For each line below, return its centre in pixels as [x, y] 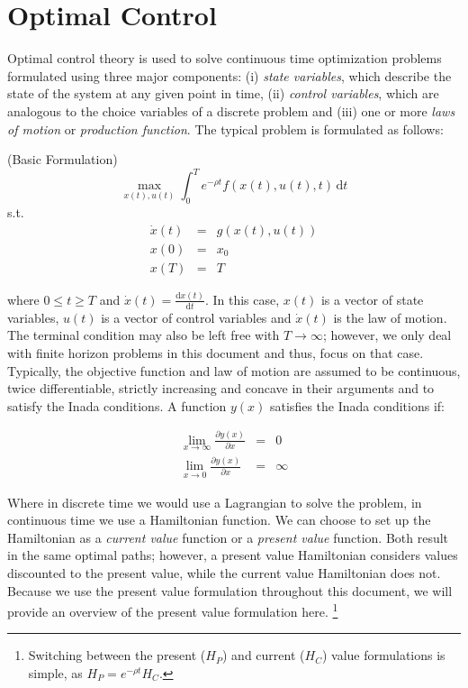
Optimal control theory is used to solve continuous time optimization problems [225, 58]
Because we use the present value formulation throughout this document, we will [230, 590]
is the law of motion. [390, 317]
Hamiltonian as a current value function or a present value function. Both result [228, 537]
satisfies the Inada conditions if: [357, 405]
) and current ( [264, 655]
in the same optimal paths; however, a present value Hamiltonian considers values [233, 555]
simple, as [55, 673]
